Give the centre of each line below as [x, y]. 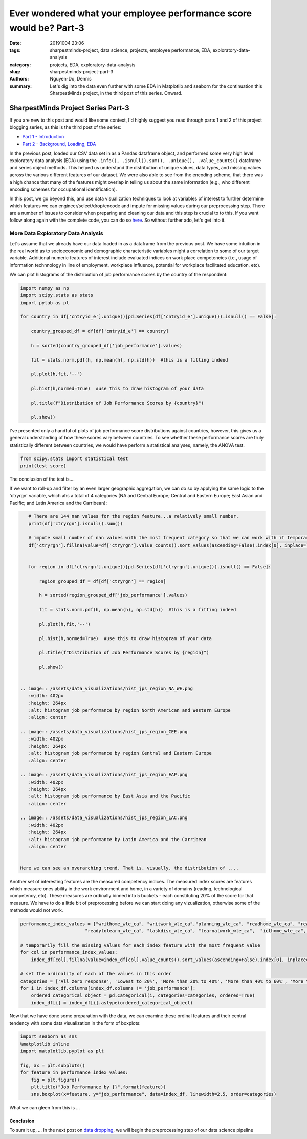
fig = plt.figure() [56, 1080]
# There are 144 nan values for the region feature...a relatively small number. [134, 516]
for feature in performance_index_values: [74, 1073]
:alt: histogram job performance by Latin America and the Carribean [117, 839]
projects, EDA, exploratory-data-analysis [93, 65]
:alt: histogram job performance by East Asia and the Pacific [109, 796]
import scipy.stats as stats [57, 295]
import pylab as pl [45, 302]
